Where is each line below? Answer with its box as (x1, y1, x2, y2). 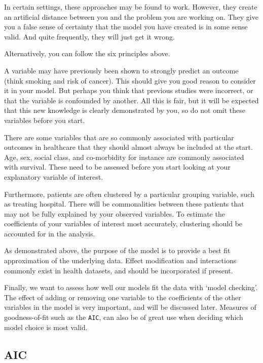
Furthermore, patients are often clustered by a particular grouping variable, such (4, 188, 254, 199)
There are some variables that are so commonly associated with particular (4, 132, 234, 142)
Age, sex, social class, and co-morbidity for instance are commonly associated (4, 151, 244, 162)
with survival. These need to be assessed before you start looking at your (4, 162, 231, 172)
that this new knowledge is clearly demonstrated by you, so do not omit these (4, 105, 246, 115)
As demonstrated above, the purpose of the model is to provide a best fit (4, 245, 231, 256)
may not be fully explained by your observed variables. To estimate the (4, 208, 225, 219)
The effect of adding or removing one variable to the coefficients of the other (4, 292, 241, 302)
